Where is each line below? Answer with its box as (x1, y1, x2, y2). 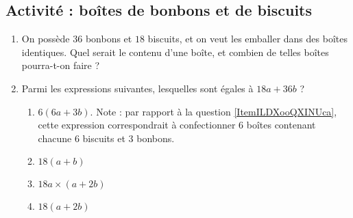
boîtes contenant (246, 118, 316, 132)
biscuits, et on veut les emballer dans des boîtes (147, 31, 348, 46)
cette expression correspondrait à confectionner (38, 118, 236, 132)
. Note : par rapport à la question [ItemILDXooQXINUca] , (90, 104, 337, 118)
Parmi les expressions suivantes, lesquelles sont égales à (21, 81, 254, 95)
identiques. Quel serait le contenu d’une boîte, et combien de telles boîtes (21, 44, 329, 59)
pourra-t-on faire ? (21, 58, 100, 72)
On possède (21, 31, 70, 46)
